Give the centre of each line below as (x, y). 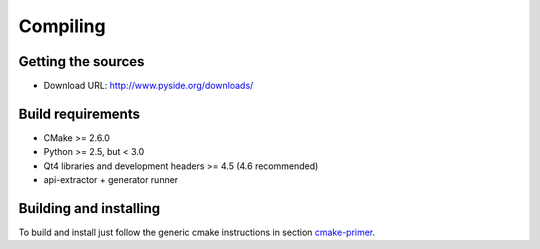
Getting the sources (81, 61)
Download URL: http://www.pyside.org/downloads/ (148, 86)
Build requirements (79, 113)
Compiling (62, 26)
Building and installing (89, 208)
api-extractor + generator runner (111, 180)
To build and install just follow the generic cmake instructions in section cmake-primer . (197, 232)
